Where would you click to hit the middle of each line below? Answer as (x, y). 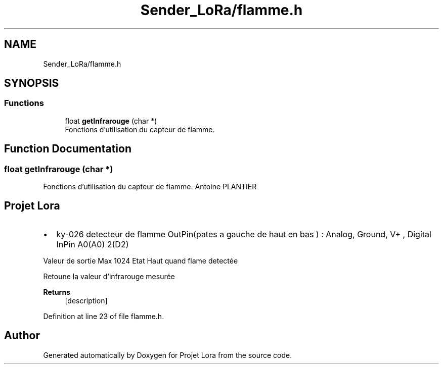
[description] (86, 300)
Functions (24, 103)
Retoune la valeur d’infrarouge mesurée (109, 276)
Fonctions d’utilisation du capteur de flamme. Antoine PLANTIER (150, 187)
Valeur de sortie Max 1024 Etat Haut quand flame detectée (141, 260)
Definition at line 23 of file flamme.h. (104, 316)
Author (22, 336)
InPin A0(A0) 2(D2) (93, 244)
